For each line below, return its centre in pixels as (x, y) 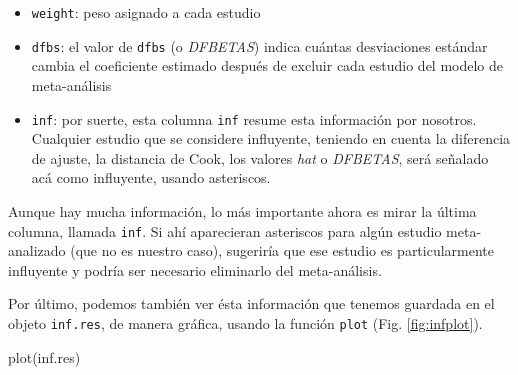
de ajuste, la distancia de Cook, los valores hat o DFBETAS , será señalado (260, 157)
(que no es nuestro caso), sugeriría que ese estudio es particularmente (282, 250)
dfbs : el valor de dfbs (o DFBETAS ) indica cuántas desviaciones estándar (259, 45)
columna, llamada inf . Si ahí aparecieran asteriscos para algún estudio (225, 230)
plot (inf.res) (44, 356)
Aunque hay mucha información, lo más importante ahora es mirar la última (242, 210)
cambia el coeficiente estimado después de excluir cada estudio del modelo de (267, 65)
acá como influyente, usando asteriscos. (151, 177)
